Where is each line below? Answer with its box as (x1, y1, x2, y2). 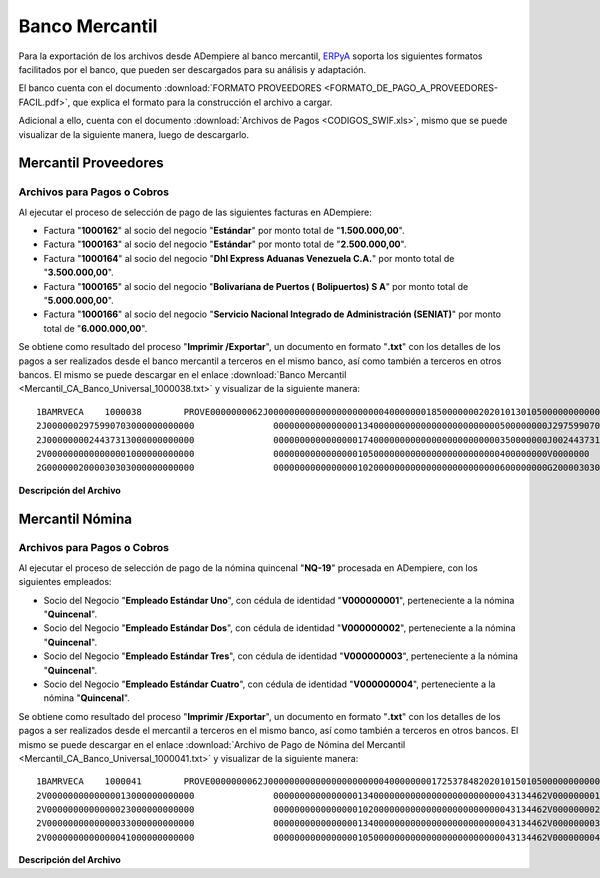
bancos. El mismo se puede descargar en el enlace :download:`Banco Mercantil (18, 368, 347, 380)
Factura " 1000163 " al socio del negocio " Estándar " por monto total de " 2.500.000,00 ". (43, 238, 407, 250)
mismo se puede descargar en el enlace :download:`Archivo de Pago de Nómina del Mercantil (18, 738, 406, 750)
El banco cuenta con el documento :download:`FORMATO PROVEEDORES (18, 82, 322, 94)
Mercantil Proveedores (18, 155, 164, 172)
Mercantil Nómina (18, 510, 132, 527)
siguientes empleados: (18, 576, 112, 588)
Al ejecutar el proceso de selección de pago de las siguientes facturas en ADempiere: (18, 206, 372, 218)
